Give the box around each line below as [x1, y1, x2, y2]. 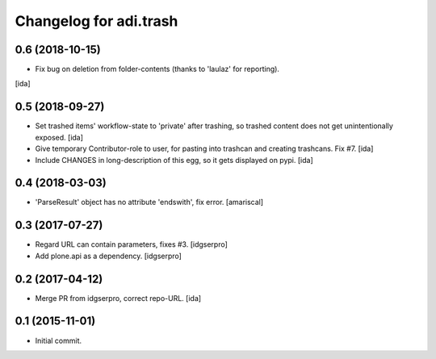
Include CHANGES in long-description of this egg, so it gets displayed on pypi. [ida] [35, 155, 314, 165]
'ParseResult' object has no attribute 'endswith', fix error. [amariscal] [35, 198, 264, 207]
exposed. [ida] [35, 132, 84, 142]
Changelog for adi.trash [15, 12, 178, 30]
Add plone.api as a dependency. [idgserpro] [35, 251, 182, 261]
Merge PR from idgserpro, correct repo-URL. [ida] [35, 293, 202, 303]
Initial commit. [35, 336, 82, 345]
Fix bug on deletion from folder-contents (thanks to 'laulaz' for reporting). [35, 65, 280, 74]
